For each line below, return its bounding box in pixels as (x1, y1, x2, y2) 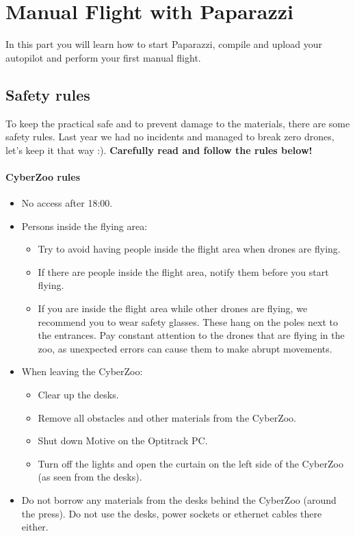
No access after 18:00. (21, 196, 113, 210)
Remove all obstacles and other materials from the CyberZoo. (38, 410, 296, 424)
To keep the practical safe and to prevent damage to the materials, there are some (5, 116, 350, 130)
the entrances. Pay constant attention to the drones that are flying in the (38, 328, 345, 342)
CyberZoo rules (5, 169, 81, 183)
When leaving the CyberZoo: (21, 364, 143, 379)
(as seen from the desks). (38, 470, 142, 484)
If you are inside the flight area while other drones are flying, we (38, 301, 308, 316)
